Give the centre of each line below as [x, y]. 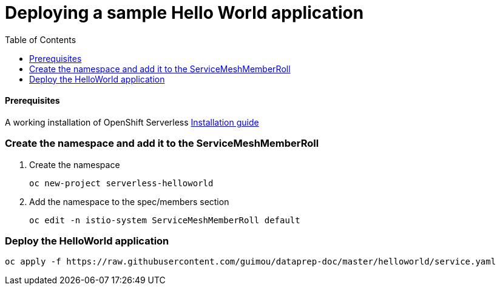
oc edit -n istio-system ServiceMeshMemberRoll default [165, 220]
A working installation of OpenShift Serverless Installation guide [132, 122]
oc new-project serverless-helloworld [121, 183]
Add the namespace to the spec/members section [129, 201]
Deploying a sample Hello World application [184, 13]
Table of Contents [41, 39]
